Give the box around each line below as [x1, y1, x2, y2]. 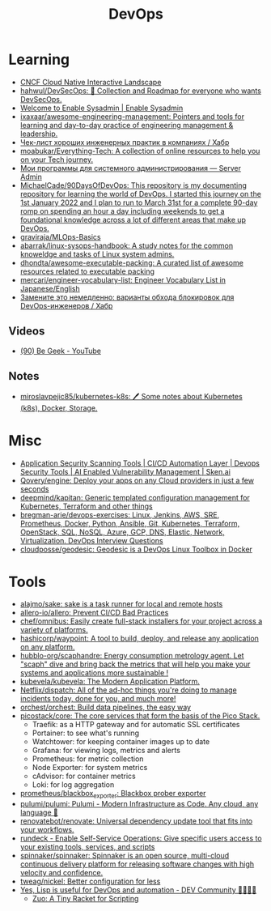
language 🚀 [19, 807, 58, 818]
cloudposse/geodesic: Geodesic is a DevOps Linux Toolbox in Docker [19, 544, 253, 554]
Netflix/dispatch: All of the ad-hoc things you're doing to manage [19, 685, 237, 695]
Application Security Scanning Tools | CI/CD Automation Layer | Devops [19, 458, 260, 468]
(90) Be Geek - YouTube [19, 346, 101, 355]
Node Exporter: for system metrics [32, 763, 148, 773]
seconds [19, 483, 49, 494]
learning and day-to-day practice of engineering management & [19, 120, 234, 130]
